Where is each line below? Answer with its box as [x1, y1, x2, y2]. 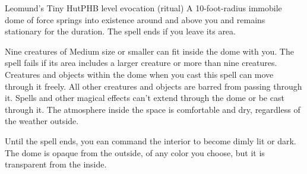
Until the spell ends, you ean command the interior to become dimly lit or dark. [5, 134, 296, 147]
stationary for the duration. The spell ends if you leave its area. [5, 25, 236, 37]
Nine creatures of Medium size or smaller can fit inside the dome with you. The [5, 45, 294, 57]
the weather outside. [5, 115, 79, 127]
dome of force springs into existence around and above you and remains [5, 13, 265, 26]
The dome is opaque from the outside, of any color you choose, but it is [5, 146, 265, 159]
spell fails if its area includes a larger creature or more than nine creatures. [5, 56, 277, 69]
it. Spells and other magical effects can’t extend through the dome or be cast [5, 91, 284, 104]
